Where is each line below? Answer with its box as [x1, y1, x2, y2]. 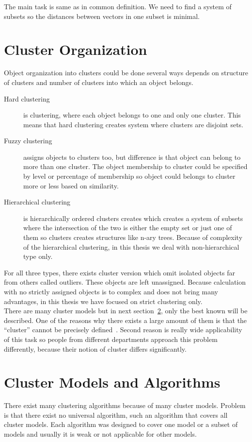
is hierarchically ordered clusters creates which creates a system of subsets [23, 213, 243, 223]
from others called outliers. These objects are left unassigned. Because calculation [4, 277, 246, 287]
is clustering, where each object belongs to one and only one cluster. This [23, 110, 241, 120]
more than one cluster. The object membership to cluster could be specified [23, 161, 248, 171]
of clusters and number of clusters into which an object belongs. [4, 77, 193, 87]
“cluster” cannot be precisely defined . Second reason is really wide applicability [4, 324, 242, 335]
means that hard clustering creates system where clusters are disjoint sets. [23, 119, 243, 129]
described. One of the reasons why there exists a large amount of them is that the [4, 315, 247, 325]
